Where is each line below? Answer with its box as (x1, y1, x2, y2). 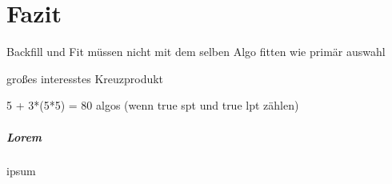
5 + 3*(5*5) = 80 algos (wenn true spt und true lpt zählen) (6, 97, 299, 114)
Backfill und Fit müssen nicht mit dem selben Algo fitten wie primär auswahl (6, 43, 386, 60)
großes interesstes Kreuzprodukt (6, 70, 164, 86)
